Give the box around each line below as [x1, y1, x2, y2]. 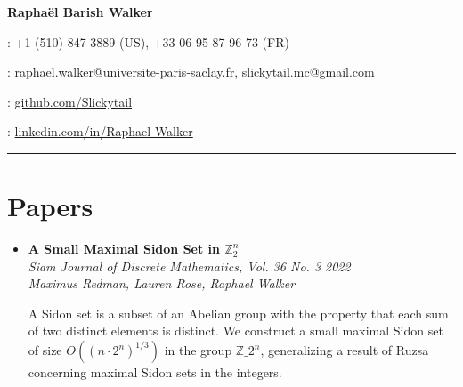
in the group [164, 341, 232, 359]
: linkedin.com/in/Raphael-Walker [7, 122, 193, 141]
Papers [7, 188, 93, 224]
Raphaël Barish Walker [7, 3, 153, 20]
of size [28, 341, 62, 359]
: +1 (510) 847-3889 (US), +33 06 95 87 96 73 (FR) [7, 32, 289, 51]
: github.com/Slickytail [7, 92, 133, 110]
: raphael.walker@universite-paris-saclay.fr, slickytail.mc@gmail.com [7, 62, 375, 81]
